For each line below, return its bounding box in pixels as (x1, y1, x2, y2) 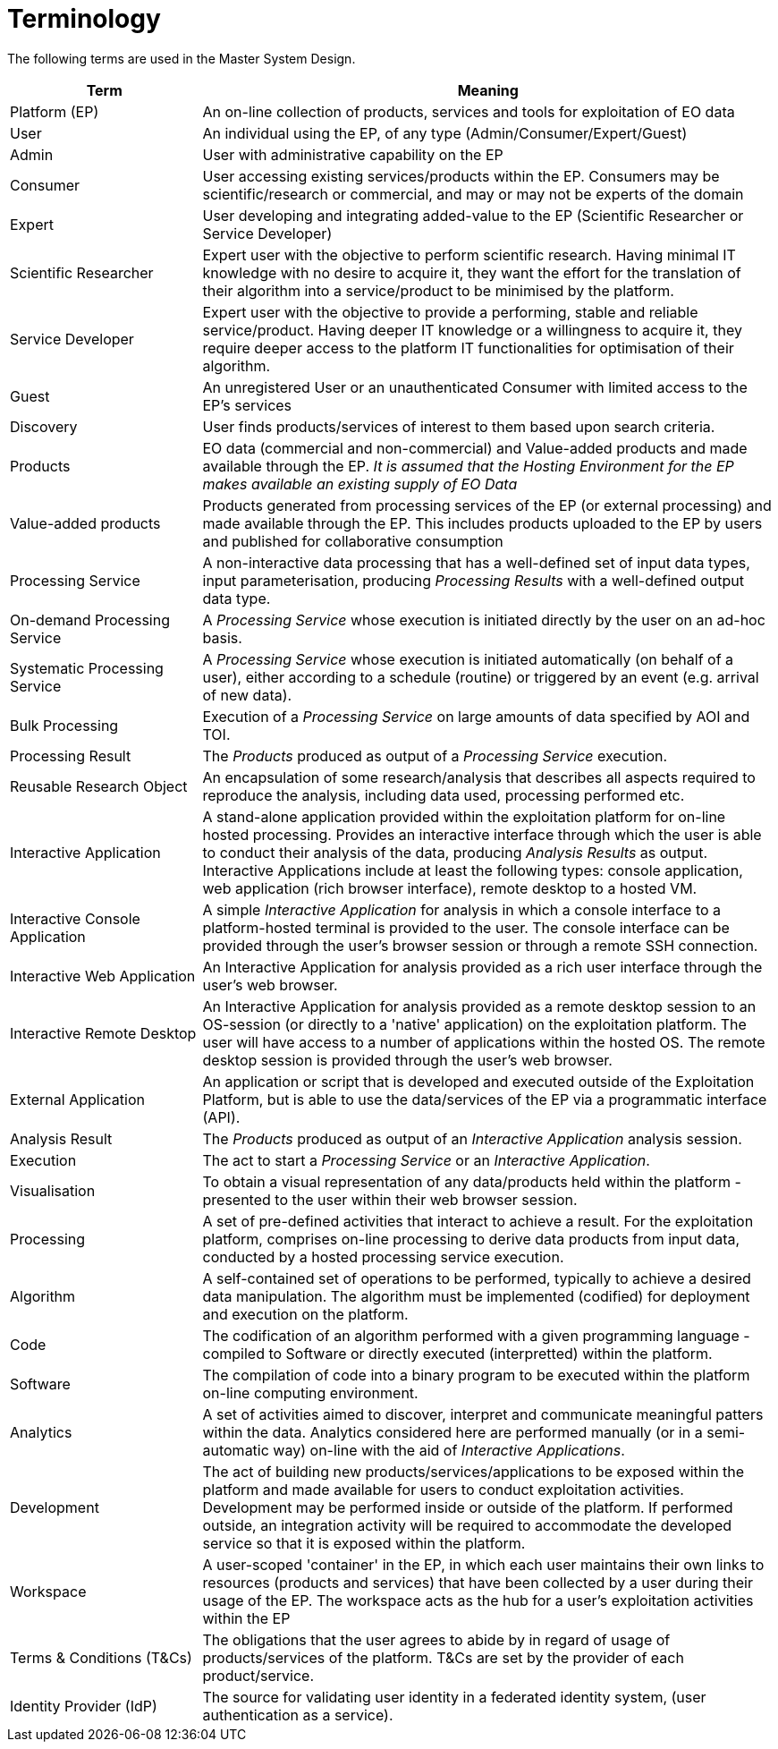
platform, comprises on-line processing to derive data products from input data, (202, 1229, 740, 1248)
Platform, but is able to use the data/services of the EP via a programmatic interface (202, 1090, 767, 1108)
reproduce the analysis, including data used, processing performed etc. (202, 785, 685, 804)
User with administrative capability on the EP (202, 145, 503, 164)
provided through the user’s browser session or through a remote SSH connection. (202, 936, 758, 955)
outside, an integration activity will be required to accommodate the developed (202, 1516, 731, 1534)
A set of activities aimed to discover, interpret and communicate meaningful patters (202, 1405, 764, 1423)
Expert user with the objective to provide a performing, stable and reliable (202, 302, 698, 321)
